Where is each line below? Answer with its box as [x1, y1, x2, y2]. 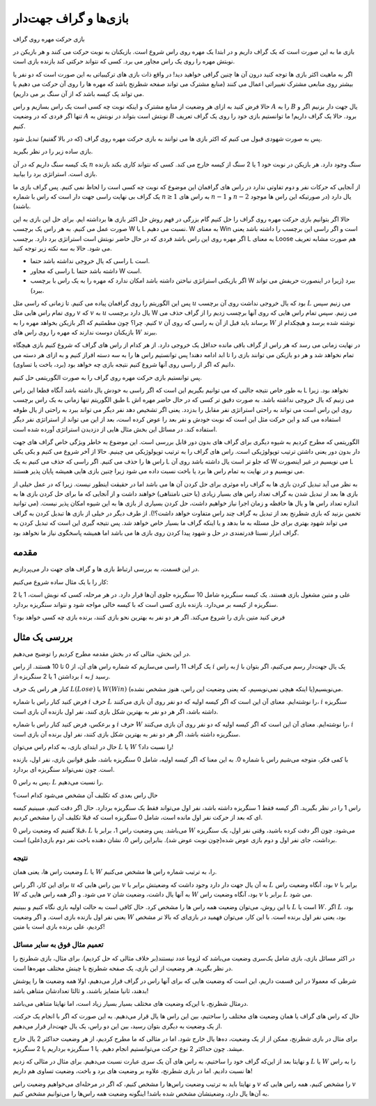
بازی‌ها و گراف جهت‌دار [13, 10, 129, 26]
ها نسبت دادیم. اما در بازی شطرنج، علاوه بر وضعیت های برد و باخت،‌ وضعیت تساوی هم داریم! [13, 1067, 253, 1075]
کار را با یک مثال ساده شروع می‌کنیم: [13, 578, 109, 586]
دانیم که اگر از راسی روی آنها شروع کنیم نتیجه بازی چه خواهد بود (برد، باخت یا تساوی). [13, 361, 236, 369]
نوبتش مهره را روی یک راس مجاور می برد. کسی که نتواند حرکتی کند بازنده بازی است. [13, 57, 235, 65]
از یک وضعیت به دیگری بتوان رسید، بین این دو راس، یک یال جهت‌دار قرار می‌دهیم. [13, 1022, 222, 1030]
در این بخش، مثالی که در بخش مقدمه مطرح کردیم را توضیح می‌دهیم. [13, 649, 191, 658]
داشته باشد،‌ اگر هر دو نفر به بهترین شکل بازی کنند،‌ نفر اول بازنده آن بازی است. [13, 707, 219, 716]
